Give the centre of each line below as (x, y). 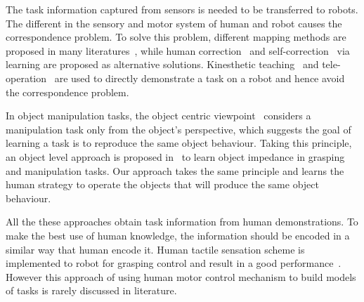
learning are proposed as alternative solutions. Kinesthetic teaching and (162, 64)
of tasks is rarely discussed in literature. (91, 290)
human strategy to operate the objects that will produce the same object (162, 184)
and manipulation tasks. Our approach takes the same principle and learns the (175, 170)
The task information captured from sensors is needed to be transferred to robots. (182, 9)
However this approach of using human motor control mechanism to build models (181, 276)
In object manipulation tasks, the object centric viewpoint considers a (158, 116)
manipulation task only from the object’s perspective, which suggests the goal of (178, 129)
